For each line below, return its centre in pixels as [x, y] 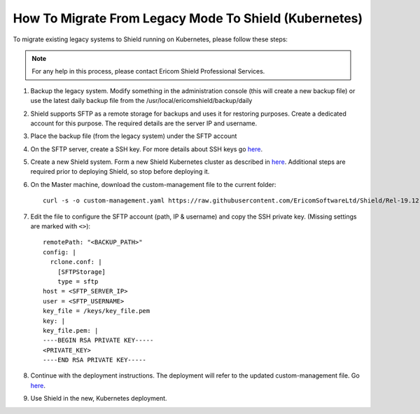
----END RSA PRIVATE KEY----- [95, 360]
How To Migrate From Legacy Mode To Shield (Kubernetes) [188, 18]
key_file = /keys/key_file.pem [97, 311]
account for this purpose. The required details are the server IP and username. [144, 123]
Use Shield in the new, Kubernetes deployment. [99, 399]
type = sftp [78, 281]
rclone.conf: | [76, 262]
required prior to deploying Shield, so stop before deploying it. [120, 172]
